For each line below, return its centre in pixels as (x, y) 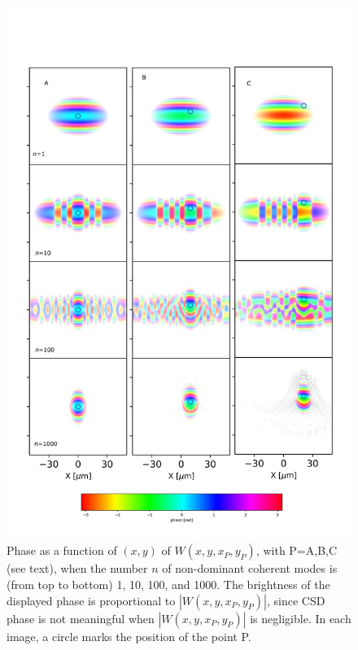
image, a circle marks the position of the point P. (129, 636)
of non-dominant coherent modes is (250, 568)
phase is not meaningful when (81, 618)
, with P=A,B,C (297, 550)
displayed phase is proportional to (91, 600)
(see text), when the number (77, 568)
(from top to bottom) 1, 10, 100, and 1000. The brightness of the (168, 585)
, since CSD (296, 600)
